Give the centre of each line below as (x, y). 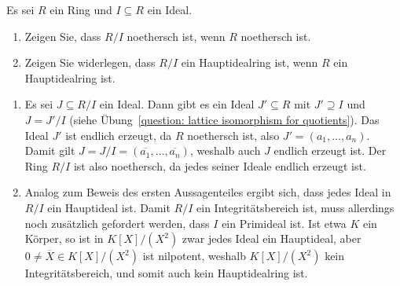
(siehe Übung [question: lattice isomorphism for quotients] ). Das (224, 119)
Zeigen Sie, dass (63, 36)
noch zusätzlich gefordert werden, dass (117, 223)
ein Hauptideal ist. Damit (109, 207)
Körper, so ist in (64, 238)
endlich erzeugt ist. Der (330, 150)
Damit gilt (50, 150)
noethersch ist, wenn (176, 36)
